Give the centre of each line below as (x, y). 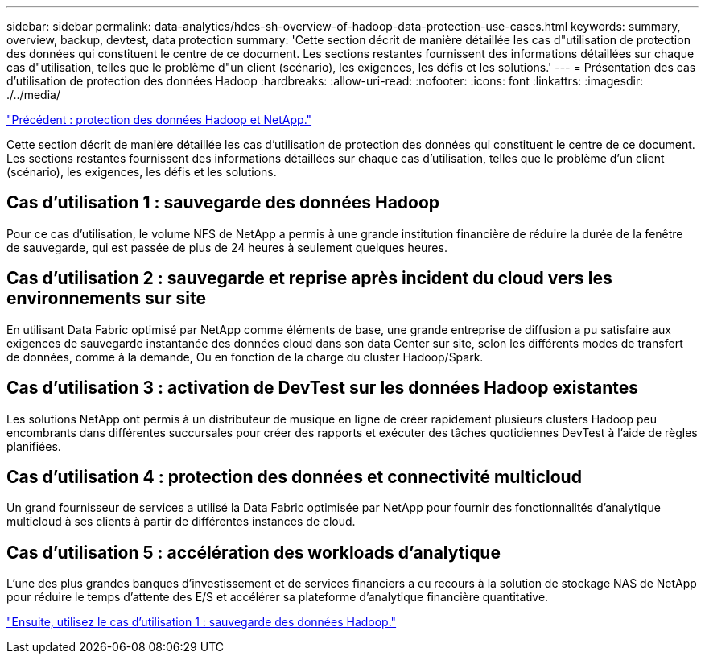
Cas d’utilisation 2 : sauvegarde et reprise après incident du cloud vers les (309, 278)
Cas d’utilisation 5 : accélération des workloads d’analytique (254, 552)
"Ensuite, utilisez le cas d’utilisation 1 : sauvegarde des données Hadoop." (202, 622)
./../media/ (33, 95)
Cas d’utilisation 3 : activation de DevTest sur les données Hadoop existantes (322, 388)
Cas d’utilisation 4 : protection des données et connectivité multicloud (294, 476)
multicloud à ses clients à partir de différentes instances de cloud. (181, 522)
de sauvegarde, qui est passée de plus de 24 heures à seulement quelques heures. (227, 247)
